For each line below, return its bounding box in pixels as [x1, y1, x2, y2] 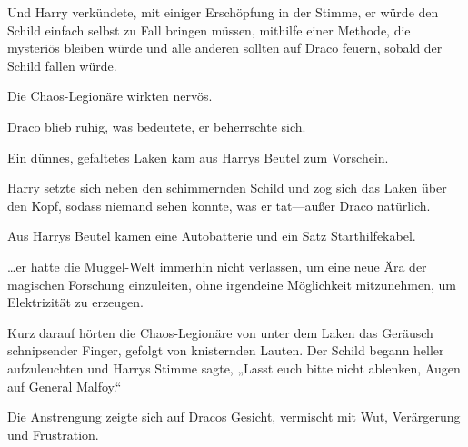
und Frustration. [7, 424, 99, 443]
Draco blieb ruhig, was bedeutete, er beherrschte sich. [7, 116, 306, 135]
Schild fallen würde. [7, 55, 117, 74]
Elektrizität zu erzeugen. [7, 293, 144, 312]
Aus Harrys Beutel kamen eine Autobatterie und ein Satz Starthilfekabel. [7, 226, 416, 245]
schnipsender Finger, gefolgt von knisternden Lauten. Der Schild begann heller [7, 341, 444, 360]
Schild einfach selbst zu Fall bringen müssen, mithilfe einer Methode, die [7, 20, 411, 39]
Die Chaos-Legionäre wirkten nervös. [7, 86, 213, 105]
